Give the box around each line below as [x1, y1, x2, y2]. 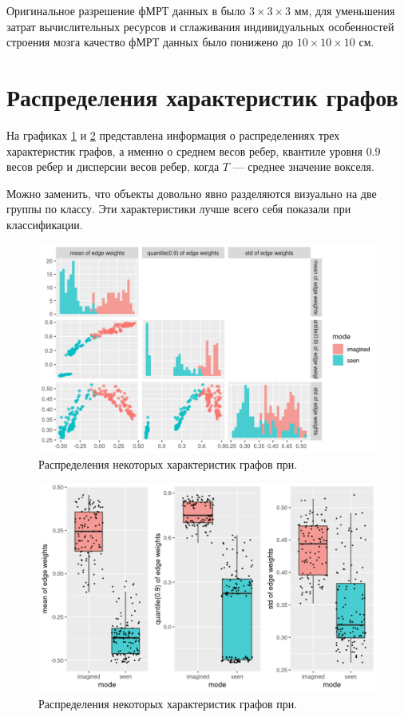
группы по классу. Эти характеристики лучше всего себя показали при [6, 200, 351, 217]
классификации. [6, 216, 83, 232]
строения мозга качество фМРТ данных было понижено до [6, 34, 294, 50]
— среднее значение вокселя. [232, 158, 374, 175]
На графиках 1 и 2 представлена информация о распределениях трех [6, 126, 340, 143]
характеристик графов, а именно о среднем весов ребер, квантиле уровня [6, 142, 362, 159]
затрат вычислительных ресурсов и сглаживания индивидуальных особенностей [6, 18, 394, 34]
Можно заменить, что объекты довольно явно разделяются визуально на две [6, 184, 377, 201]
